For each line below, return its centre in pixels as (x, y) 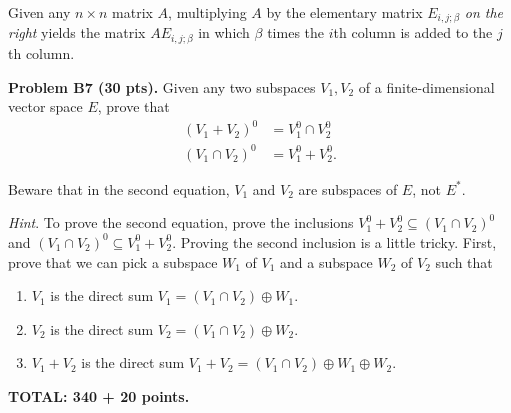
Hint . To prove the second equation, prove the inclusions (181, 222)
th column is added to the (413, 32)
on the (484, 12)
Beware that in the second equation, (119, 188)
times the (296, 32)
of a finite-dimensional (426, 86)
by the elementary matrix (344, 12)
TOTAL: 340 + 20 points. (99, 395)
